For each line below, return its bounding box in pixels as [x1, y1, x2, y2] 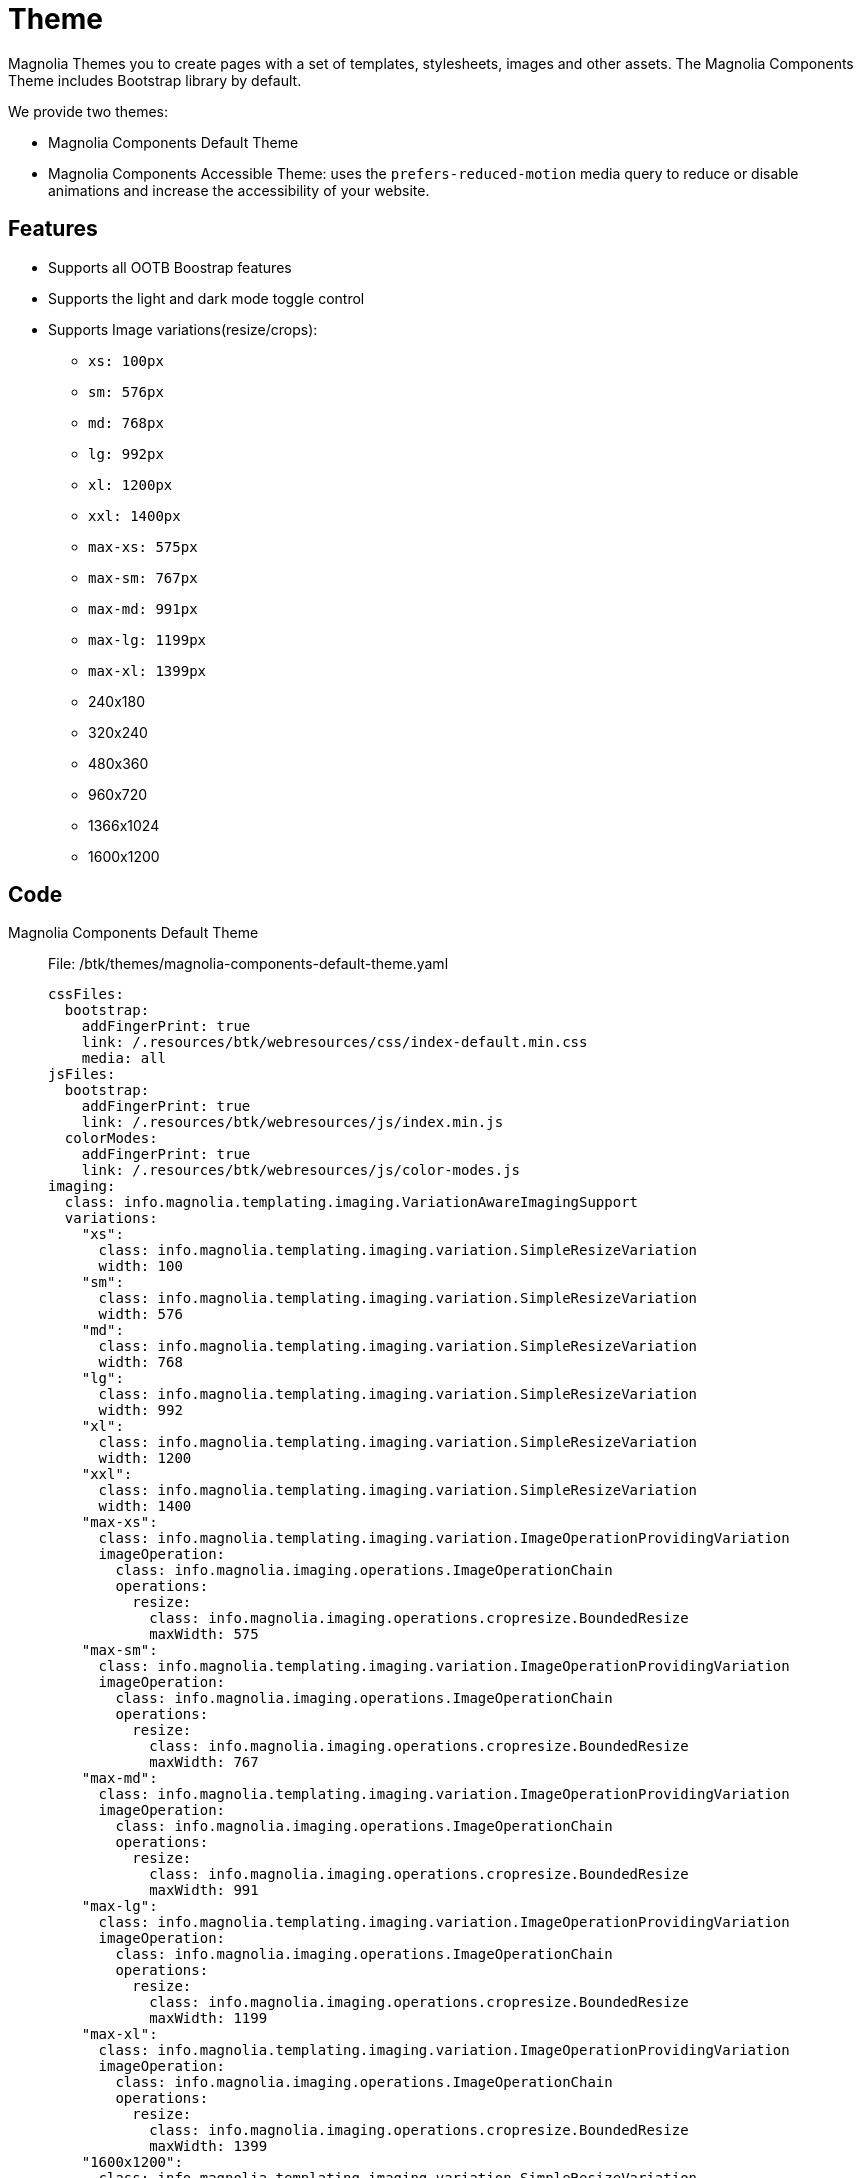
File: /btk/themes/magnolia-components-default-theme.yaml [48, 955, 449, 973]
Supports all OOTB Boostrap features [48, 258, 292, 276]
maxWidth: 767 [149, 1754, 259, 1771]
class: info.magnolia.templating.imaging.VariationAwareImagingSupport [64, 1194, 639, 1211]
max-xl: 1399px [88, 662, 207, 679]
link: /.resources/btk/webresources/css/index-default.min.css [81, 1034, 588, 1051]
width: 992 [98, 1402, 183, 1419]
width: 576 [98, 1306, 183, 1323]
